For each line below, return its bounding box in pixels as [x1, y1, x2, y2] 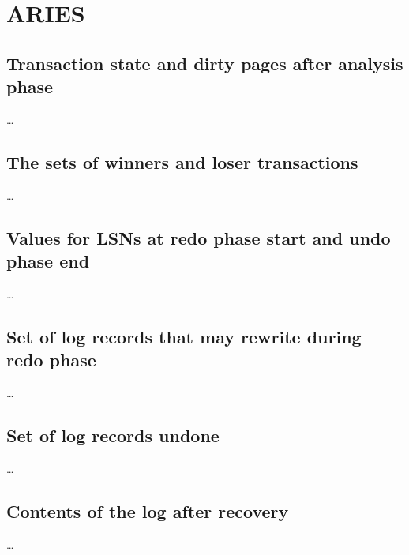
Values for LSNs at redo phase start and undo [6, 225, 391, 249]
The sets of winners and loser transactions [6, 149, 358, 174]
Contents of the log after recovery [6, 498, 289, 523]
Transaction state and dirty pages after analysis [6, 51, 403, 75]
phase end [6, 249, 90, 273]
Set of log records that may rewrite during [6, 324, 362, 348]
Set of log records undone [6, 423, 220, 448]
